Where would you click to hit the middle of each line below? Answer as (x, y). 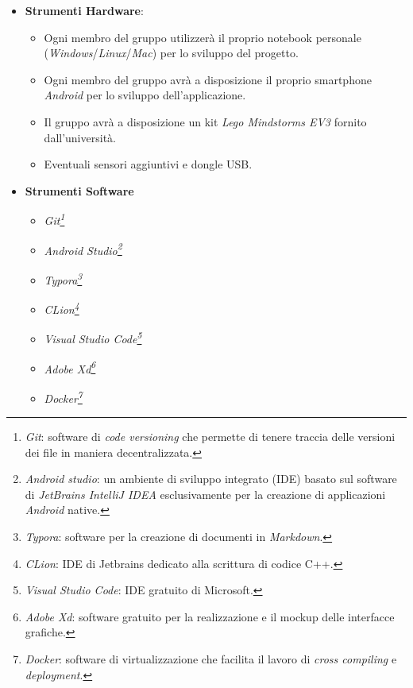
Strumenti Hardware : (84, 10)
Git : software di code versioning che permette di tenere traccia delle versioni (210, 437)
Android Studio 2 (83, 249)
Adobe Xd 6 (70, 367)
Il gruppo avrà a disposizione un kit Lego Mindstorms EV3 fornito (205, 121)
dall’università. (80, 137)
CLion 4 (62, 308)
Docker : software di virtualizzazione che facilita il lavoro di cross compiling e (211, 659)
